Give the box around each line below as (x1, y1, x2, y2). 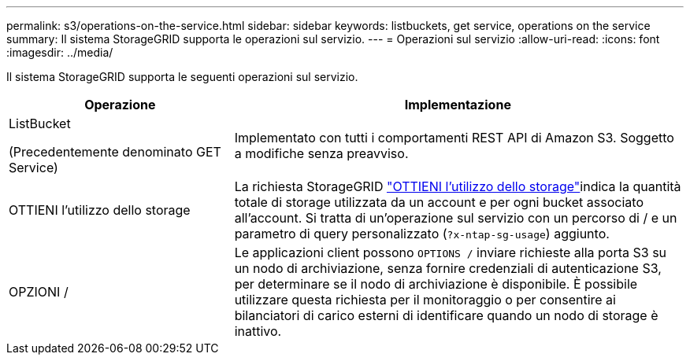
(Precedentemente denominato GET (9, 144, 221, 160)
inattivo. (234, 323, 282, 339)
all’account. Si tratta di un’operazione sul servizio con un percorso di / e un (234, 210, 677, 226)
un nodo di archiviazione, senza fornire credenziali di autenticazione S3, (234, 260, 662, 276)
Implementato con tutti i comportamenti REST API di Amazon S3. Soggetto (234, 130, 674, 146)
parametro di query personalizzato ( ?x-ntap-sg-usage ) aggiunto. (234, 226, 610, 241)
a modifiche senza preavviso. (234, 146, 409, 161)
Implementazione (404, 97, 511, 112)
